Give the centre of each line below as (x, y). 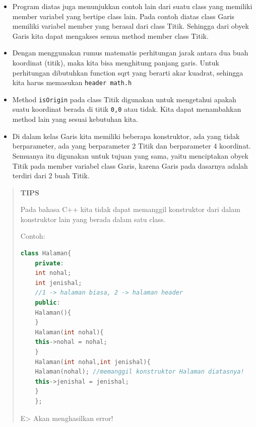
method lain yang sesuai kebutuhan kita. (75, 119)
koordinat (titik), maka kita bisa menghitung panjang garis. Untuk (116, 62)
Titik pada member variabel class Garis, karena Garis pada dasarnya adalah (130, 165)
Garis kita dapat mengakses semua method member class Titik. (110, 35)
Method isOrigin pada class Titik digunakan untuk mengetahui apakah (124, 99)
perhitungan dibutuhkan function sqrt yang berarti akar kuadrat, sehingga (128, 72)
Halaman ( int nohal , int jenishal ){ (93, 362)
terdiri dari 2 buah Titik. (51, 175)
